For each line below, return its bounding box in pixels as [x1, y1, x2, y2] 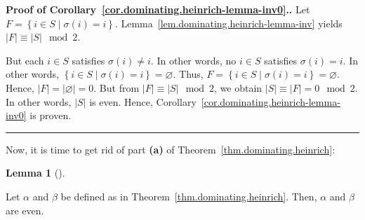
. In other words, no [150, 53, 237, 67]
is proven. [29, 108, 72, 123]
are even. [6, 202, 44, 217]
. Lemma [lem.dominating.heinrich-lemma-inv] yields [114, 15, 343, 30]
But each [6, 53, 44, 67]
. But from [93, 80, 140, 95]
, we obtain [214, 80, 263, 95]
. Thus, [173, 67, 204, 81]
